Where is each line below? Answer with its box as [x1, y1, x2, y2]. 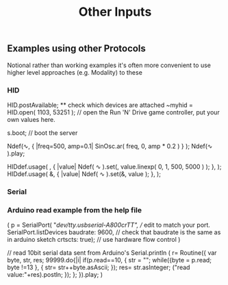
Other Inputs [78, 4, 152, 20]
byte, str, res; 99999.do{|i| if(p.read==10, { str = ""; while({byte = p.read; [7, 256, 212, 264]
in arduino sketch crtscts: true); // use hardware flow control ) [7, 236, 181, 244]
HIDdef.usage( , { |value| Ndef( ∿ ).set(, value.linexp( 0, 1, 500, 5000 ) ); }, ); [7, 162, 222, 171]
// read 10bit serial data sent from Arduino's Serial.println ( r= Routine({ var [7, 249, 217, 257]
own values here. [7, 115, 56, 123]
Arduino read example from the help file [7, 205, 142, 214]
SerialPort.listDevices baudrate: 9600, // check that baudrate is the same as [7, 228, 221, 236]
